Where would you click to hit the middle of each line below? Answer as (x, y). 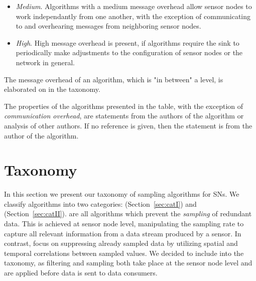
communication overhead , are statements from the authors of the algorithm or (124, 116)
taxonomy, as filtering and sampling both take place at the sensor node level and (128, 263)
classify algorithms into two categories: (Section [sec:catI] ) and (100, 203)
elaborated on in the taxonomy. (52, 89)
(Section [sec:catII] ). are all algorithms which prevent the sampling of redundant (128, 214)
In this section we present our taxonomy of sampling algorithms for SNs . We (122, 194)
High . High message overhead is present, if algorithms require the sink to (127, 42)
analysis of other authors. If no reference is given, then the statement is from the (128, 125)
